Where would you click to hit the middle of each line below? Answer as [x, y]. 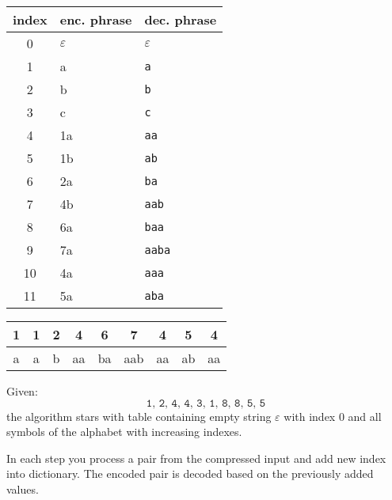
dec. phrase [181, 19]
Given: [22, 391]
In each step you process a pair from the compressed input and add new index [196, 458]
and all [365, 416]
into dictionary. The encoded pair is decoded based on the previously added [190, 473]
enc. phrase [96, 19]
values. [23, 489]
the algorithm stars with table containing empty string [139, 416]
